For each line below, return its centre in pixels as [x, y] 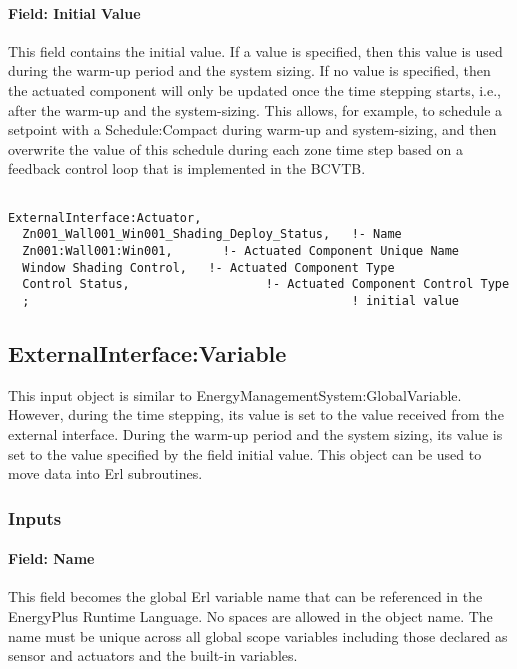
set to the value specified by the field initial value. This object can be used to [245, 453]
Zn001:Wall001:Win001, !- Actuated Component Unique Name [241, 250]
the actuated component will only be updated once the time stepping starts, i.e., [254, 89]
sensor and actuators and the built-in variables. [153, 655]
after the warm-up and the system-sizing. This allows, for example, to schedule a [255, 109]
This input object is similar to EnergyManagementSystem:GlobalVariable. [235, 394]
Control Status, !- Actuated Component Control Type [266, 284]
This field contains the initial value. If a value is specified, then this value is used [255, 50]
